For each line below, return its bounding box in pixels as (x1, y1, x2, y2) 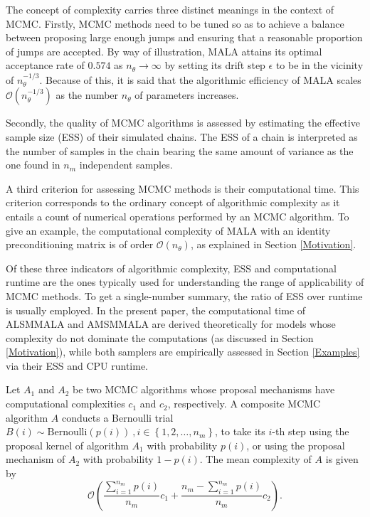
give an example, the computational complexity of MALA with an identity (6, 223, 331, 238)
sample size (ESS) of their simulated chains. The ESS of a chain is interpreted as (6, 129, 358, 144)
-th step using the (272, 424, 349, 439)
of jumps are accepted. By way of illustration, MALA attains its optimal (6, 43, 322, 58)
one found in (6, 157, 60, 172)
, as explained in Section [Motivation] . (190, 237, 356, 252)
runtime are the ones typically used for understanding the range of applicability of (6, 275, 364, 289)
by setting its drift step (164, 58, 265, 73)
